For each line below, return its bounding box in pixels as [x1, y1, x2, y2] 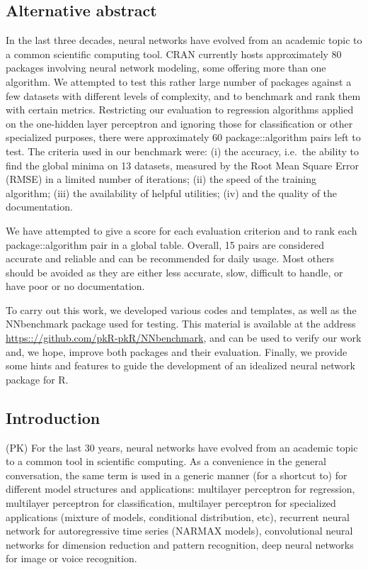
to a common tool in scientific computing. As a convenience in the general [6, 454, 326, 469]
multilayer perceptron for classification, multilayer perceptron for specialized [6, 496, 336, 510]
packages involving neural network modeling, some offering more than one [6, 60, 326, 75]
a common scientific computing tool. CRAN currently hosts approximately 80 [6, 46, 342, 61]
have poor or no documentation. [6, 279, 145, 294]
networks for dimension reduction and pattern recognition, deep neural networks [6, 537, 354, 552]
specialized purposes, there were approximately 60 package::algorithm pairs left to [6, 130, 361, 145]
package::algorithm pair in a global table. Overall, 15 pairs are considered [6, 237, 324, 252]
